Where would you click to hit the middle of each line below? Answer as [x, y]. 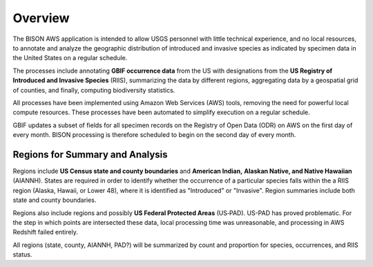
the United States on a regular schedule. [70, 58]
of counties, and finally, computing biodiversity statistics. [94, 90]
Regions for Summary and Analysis [90, 155]
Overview [41, 18]
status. [22, 255]
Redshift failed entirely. [46, 232]
